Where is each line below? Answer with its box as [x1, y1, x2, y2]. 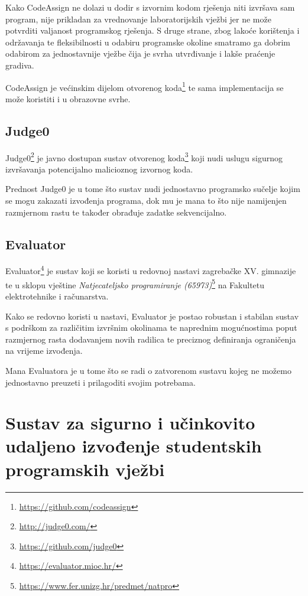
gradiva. [5, 58, 34, 71]
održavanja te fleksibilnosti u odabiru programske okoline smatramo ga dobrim [5, 35, 291, 48]
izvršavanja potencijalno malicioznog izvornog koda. [5, 162, 193, 175]
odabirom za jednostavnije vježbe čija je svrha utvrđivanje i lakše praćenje [5, 47, 275, 60]
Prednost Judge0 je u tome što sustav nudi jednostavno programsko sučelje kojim [5, 183, 300, 195]
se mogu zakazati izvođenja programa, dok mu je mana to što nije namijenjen [5, 194, 287, 207]
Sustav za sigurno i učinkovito [5, 411, 255, 435]
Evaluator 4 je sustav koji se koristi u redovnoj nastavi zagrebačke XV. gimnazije [5, 263, 296, 277]
